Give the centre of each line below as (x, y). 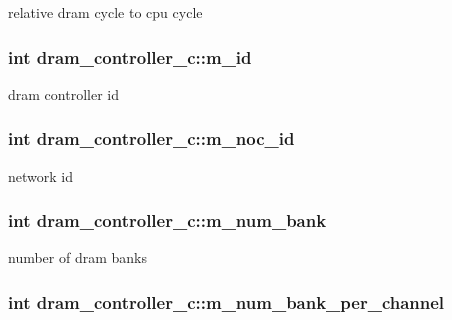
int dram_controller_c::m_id (130, 56)
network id (40, 175)
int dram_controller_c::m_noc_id (151, 138)
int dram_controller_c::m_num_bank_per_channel (226, 301)
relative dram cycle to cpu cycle (105, 12)
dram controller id (63, 93)
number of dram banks (78, 257)
